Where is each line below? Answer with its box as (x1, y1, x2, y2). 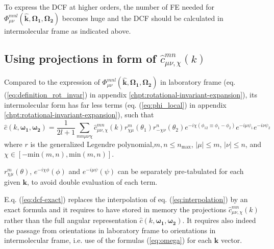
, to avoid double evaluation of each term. (27, 177, 158, 187)
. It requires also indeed (182, 215, 256, 226)
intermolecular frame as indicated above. (4, 25, 131, 36)
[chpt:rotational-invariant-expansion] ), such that (4, 109, 154, 120)
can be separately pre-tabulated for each (117, 166, 244, 176)
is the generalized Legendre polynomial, (30, 138, 154, 149)
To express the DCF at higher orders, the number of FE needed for (4, 2, 214, 12)
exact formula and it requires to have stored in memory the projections (4, 204, 227, 214)
